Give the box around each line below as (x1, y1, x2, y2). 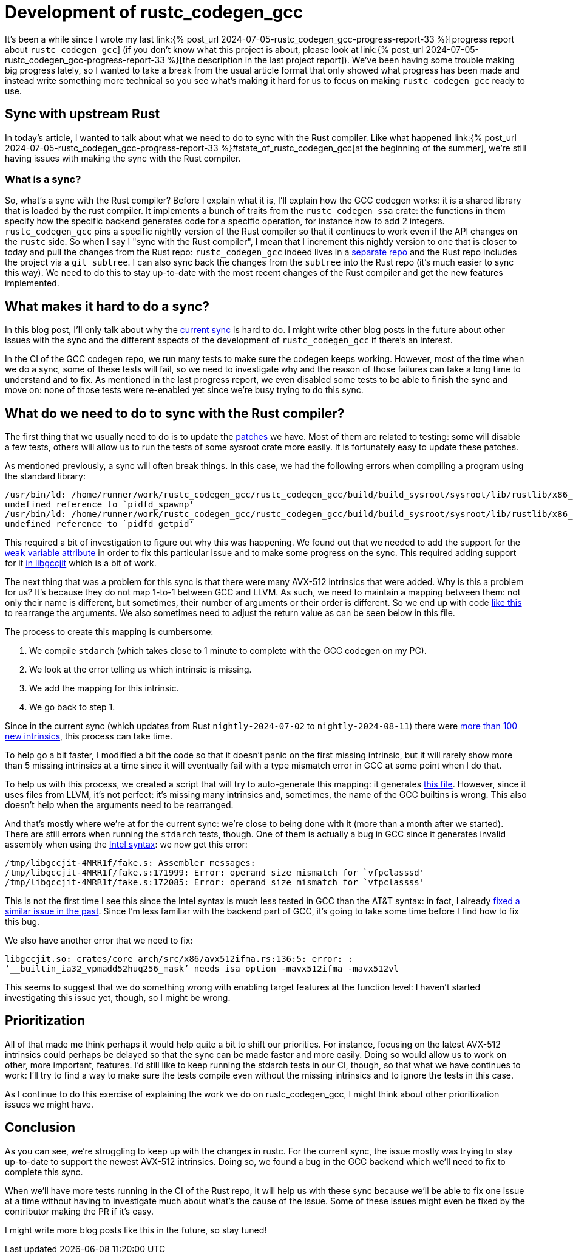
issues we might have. (5, 1099, 94, 1110)
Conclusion (5, 1120, 76, 1136)
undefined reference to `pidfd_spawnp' (5, 499, 194, 510)
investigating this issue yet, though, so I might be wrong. (5, 992, 231, 1003)
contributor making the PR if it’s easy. (5, 1206, 154, 1216)
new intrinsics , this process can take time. (5, 731, 173, 742)
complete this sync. (5, 1166, 83, 1177)
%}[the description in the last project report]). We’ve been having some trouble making (167, 54, 515, 65)
